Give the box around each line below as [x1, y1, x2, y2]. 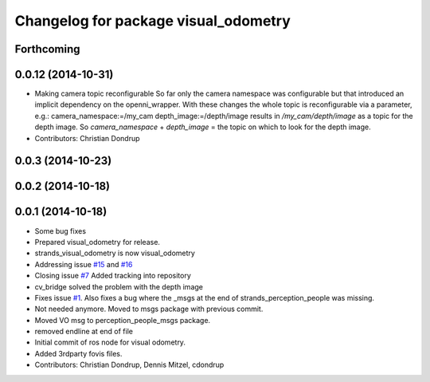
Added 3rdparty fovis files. [34, 349, 123, 358]
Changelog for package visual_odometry [14, 12, 291, 30]
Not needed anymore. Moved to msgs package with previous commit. [34, 304, 264, 314]
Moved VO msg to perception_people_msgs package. [34, 315, 211, 325]
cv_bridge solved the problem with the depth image [34, 282, 203, 291]
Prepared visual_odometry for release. [34, 237, 161, 246]
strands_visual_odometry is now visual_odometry [34, 248, 195, 258]
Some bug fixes [34, 226, 87, 235]
